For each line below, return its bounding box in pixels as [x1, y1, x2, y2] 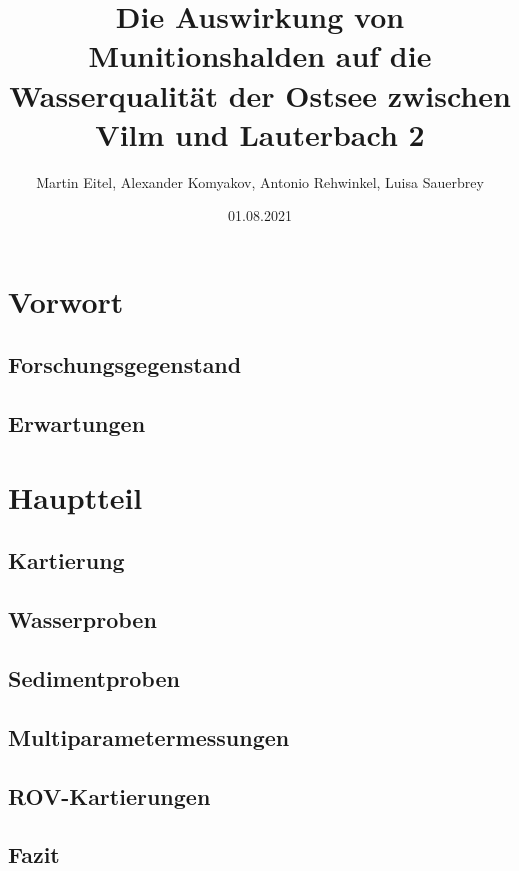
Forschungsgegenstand [8, 349, 242, 380]
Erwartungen [8, 408, 146, 439]
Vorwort [8, 280, 124, 321]
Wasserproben [8, 604, 157, 635]
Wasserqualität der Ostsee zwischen [9, 74, 511, 115]
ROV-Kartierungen [8, 780, 211, 811]
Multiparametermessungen [8, 721, 290, 752]
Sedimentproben [8, 662, 180, 693]
